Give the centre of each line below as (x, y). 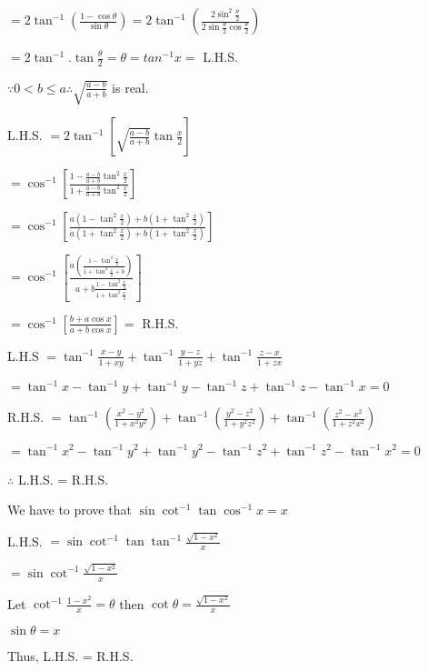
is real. (130, 87)
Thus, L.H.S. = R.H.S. (70, 656)
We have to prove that (70, 510)
